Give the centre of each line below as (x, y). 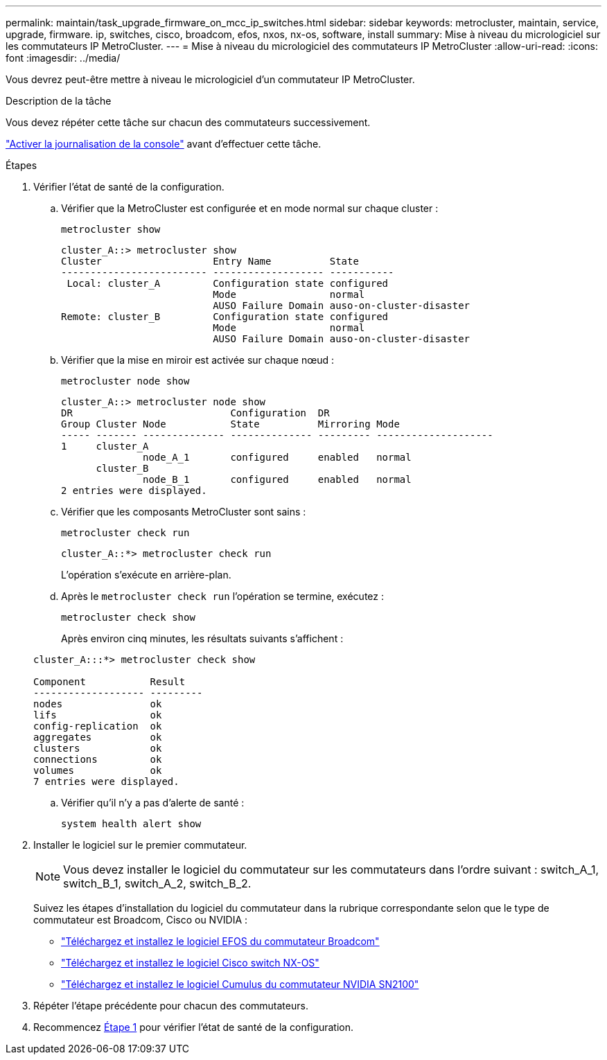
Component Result (109, 682)
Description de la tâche (59, 101)
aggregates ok (98, 737)
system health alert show (131, 824)
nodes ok (98, 704)
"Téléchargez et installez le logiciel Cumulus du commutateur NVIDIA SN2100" (240, 984)
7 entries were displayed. (106, 781)
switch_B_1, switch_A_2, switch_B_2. (157, 883)
